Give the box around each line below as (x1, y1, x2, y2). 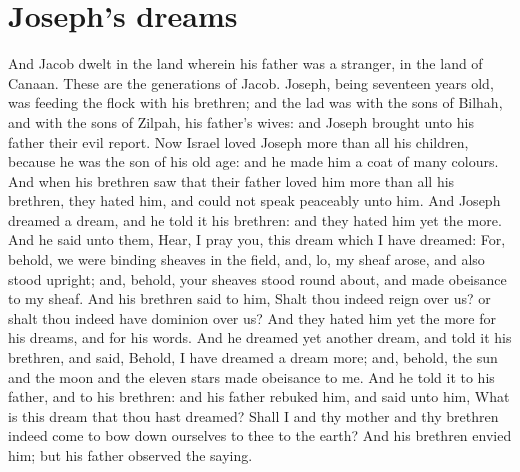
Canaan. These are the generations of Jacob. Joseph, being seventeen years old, (8, 72, 494, 93)
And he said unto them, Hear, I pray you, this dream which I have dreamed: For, (8, 229, 506, 250)
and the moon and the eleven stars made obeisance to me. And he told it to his (8, 366, 495, 387)
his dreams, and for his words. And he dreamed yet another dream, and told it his (8, 327, 512, 348)
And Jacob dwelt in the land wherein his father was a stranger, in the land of (8, 53, 483, 74)
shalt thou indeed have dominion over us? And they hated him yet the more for (8, 307, 496, 328)
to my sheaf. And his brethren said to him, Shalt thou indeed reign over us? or (8, 288, 491, 309)
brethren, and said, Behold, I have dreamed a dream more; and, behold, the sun (8, 347, 498, 368)
